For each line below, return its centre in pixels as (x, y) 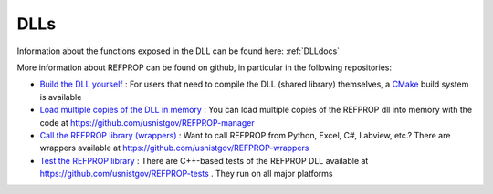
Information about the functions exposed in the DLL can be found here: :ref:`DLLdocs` (178, 51)
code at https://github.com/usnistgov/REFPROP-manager (147, 122)
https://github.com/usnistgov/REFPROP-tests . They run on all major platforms (186, 174)
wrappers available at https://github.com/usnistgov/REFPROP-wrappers (174, 148)
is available (61, 97)
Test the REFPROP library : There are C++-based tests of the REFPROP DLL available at (204, 160)
